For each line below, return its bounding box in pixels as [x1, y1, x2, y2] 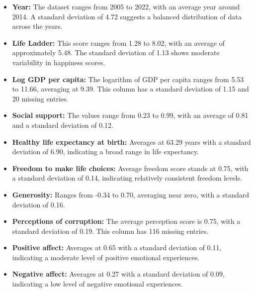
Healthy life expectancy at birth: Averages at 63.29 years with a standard [12, 136, 251, 147]
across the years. [12, 21, 63, 31]
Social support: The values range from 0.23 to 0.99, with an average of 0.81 [12, 110, 249, 120]
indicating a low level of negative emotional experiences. [12, 279, 183, 289]
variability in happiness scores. [12, 57, 105, 67]
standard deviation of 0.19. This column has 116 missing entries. [12, 225, 209, 236]
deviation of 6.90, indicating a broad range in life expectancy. [12, 146, 199, 157]
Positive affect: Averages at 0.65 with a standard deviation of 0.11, [12, 242, 222, 253]
